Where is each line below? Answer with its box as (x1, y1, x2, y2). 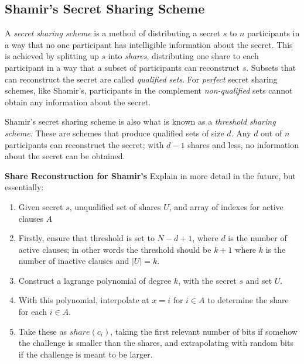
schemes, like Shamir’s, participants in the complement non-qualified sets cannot (5, 84, 293, 97)
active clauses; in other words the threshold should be (18, 243, 211, 255)
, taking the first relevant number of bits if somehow (110, 325, 298, 337)
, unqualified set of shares (69, 200, 161, 212)
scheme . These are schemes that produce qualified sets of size (5, 126, 224, 139)
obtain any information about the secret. (5, 95, 151, 108)
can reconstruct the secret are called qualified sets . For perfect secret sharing (5, 73, 278, 85)
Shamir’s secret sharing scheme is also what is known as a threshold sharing (5, 115, 276, 128)
